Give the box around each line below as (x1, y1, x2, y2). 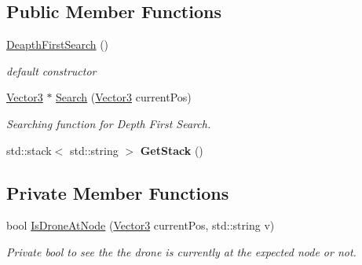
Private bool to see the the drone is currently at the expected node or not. (6, 243, 357, 259)
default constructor (6, 62, 97, 79)
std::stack (6, 142, 52, 158)
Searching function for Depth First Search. (6, 115, 211, 131)
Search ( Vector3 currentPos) (56, 89, 192, 105)
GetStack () (140, 142, 203, 158)
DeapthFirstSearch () (6, 36, 109, 53)
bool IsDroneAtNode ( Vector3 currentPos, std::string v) (6, 217, 275, 234)
